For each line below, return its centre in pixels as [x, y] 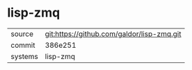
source [22, 34]
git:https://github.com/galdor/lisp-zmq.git [113, 34]
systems [24, 56]
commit [23, 45]
